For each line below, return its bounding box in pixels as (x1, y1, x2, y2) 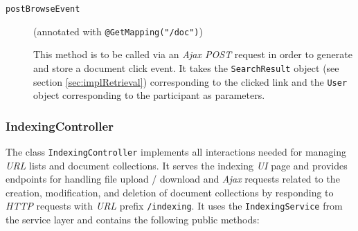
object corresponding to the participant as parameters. (33, 88, 265, 102)
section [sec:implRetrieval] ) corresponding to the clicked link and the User (33, 74, 348, 89)
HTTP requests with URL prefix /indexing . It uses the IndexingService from (6, 198, 343, 213)
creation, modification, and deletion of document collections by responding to (6, 185, 334, 199)
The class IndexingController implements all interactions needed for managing (6, 145, 347, 159)
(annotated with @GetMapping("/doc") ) (33, 24, 203, 38)
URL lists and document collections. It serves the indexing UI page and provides (6, 158, 348, 172)
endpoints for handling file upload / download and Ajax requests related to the (6, 172, 340, 186)
